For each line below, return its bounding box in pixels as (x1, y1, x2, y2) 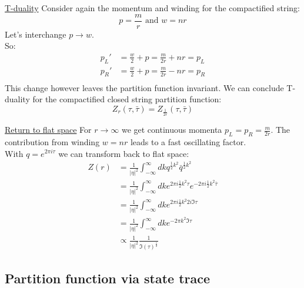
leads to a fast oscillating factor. (130, 135, 246, 148)
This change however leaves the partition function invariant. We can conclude (5, 81, 284, 93)
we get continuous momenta (121, 123, 222, 136)
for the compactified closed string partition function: (32, 93, 222, 105)
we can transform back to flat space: (58, 147, 189, 159)
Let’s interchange (5, 28, 66, 40)
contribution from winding (5, 135, 100, 148)
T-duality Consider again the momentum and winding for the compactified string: (5, 2, 300, 14)
